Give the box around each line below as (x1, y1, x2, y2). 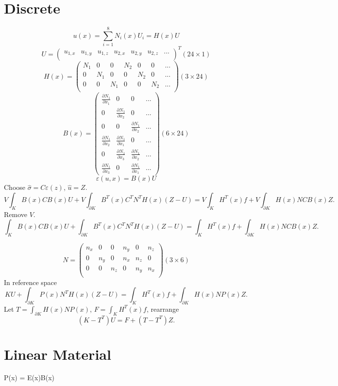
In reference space (4, 277, 57, 287)
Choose (4, 182, 26, 192)
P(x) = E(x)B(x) (4, 372, 55, 382)
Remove (4, 209, 28, 219)
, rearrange (146, 303, 179, 314)
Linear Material (4, 344, 111, 364)
